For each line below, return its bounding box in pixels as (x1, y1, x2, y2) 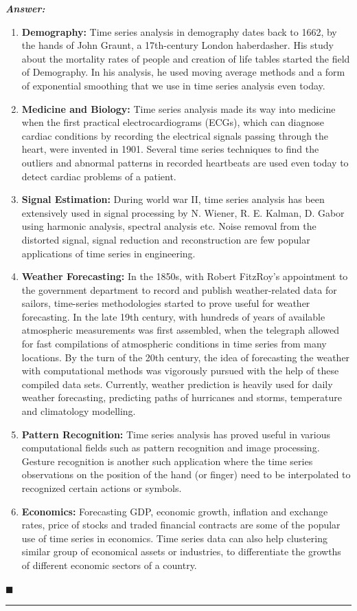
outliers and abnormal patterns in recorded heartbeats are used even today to (21, 155, 349, 169)
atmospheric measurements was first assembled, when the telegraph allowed (21, 323, 340, 337)
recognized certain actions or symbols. (21, 481, 182, 495)
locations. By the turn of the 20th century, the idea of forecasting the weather (21, 350, 350, 364)
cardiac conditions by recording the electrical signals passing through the (21, 128, 329, 142)
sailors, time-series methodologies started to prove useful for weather (21, 296, 310, 310)
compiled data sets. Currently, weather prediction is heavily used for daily (21, 376, 333, 391)
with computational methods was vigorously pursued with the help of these (21, 363, 339, 378)
